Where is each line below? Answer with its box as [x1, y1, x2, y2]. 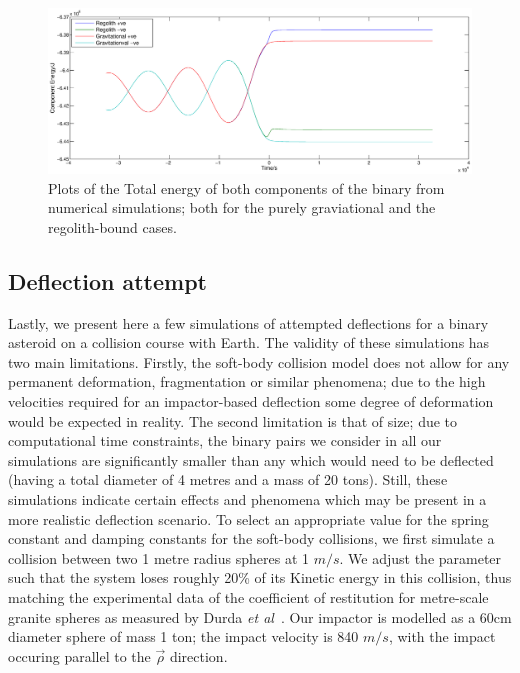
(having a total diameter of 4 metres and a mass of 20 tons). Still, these [8, 469, 448, 490]
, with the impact [388, 626, 496, 647]
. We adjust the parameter [339, 547, 502, 568]
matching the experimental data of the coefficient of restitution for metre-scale [8, 586, 489, 607]
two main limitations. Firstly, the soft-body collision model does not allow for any [8, 351, 510, 372]
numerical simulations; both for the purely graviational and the [48, 197, 436, 218]
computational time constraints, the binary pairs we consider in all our [8, 430, 442, 451]
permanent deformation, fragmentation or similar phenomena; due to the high [8, 371, 486, 392]
